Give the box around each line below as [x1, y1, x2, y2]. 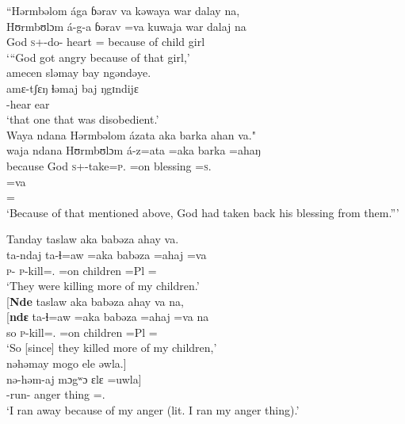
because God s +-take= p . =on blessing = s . [6, 157, 212, 174]
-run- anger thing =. [6, 386, 105, 403]
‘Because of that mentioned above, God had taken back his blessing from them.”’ [6, 204, 399, 220]
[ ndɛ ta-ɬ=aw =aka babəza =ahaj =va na [6, 308, 209, 325]
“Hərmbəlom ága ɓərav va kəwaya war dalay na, [6, 2, 240, 18]
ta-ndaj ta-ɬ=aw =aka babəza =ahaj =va [6, 246, 207, 262]
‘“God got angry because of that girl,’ [6, 48, 190, 65]
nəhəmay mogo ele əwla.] [6, 355, 127, 372]
